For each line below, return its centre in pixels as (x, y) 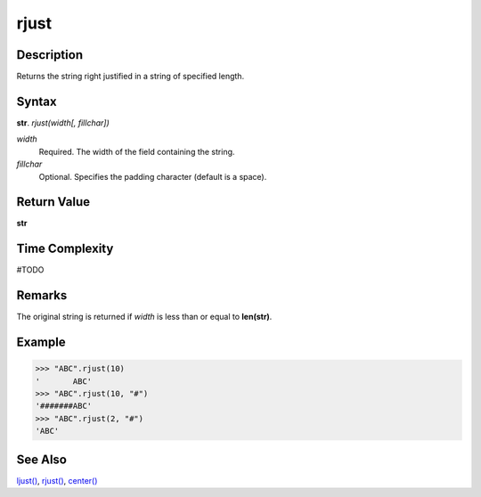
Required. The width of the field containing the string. (137, 151)
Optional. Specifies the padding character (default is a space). (153, 176)
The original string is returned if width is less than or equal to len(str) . (144, 317)
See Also (41, 459)
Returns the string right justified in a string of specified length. (130, 77)
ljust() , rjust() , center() (57, 480)
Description (50, 55)
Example (41, 342)
